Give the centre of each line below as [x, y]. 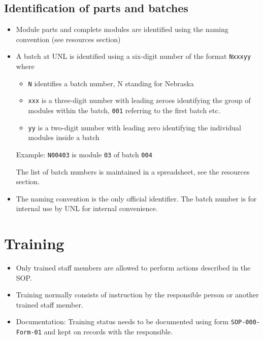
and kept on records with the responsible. [108, 332]
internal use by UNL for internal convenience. [87, 208]
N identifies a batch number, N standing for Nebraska [111, 83]
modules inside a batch [64, 137]
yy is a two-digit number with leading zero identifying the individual [135, 127]
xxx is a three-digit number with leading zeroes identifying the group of [139, 100]
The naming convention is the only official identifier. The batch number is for [136, 198]
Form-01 [29, 333]
